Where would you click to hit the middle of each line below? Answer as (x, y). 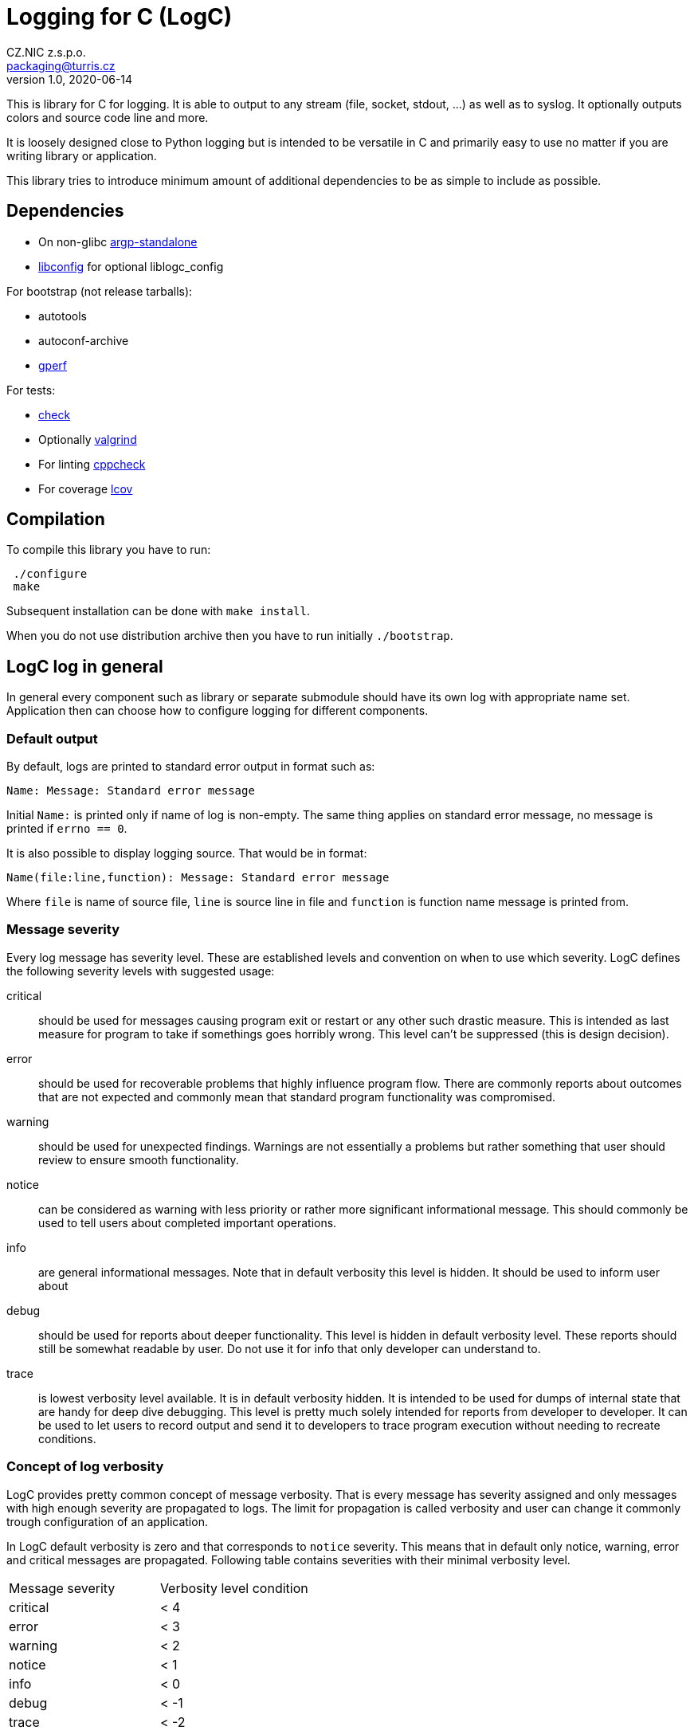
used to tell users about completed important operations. (188, 1222)
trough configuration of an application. (107, 1521)
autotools (63, 316)
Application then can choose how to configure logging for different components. (218, 711)
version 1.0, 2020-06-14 (70, 79)
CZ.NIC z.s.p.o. (46, 52)
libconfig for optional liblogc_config (131, 266)
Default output (52, 738)
